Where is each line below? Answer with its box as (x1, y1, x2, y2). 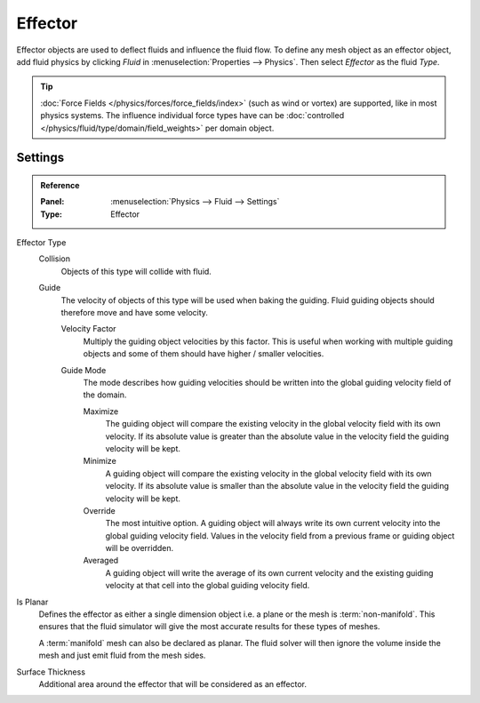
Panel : (40, 196, 65, 207)
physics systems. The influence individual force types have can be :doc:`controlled (40, 110, 345, 121)
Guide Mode (60, 364, 107, 375)
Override (83, 505, 116, 515)
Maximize (83, 405, 119, 417)
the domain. (83, 389, 127, 400)
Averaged (83, 555, 119, 566)
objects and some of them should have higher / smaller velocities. (83, 348, 324, 359)
